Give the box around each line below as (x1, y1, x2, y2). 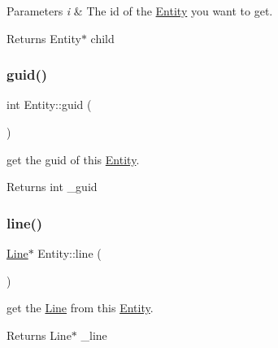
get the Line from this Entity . (7, 299, 154, 316)
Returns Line (7, 326, 72, 343)
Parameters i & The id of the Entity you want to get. (7, 2, 273, 19)
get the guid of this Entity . (7, 150, 140, 167)
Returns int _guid (7, 178, 98, 195)
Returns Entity (7, 29, 81, 46)
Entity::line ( (37, 245, 102, 261)
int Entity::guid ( (7, 96, 92, 113)
